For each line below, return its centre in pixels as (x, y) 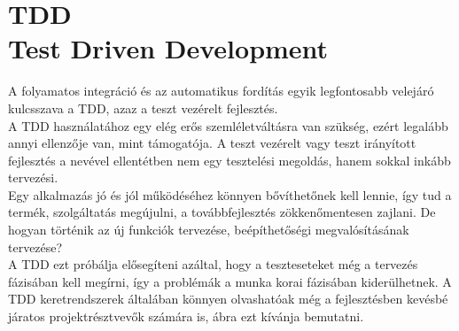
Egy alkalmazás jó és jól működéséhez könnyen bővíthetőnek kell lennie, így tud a (230, 194)
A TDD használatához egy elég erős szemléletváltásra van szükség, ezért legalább (228, 125)
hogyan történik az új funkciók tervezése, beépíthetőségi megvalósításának (209, 230)
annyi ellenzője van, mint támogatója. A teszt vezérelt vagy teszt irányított (212, 143)
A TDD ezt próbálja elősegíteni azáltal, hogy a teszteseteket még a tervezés (213, 264)
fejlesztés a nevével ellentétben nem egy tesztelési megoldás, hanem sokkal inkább (229, 160)
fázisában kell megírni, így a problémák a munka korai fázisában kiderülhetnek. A (230, 281)
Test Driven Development (168, 48)
